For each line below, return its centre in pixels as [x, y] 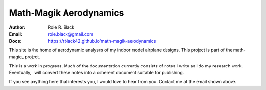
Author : [17, 27]
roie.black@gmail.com [71, 34]
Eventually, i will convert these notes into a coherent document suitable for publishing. [97, 72]
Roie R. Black [61, 27]
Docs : [15, 41]
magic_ [17, 57]
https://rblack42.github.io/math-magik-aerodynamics [102, 41]
